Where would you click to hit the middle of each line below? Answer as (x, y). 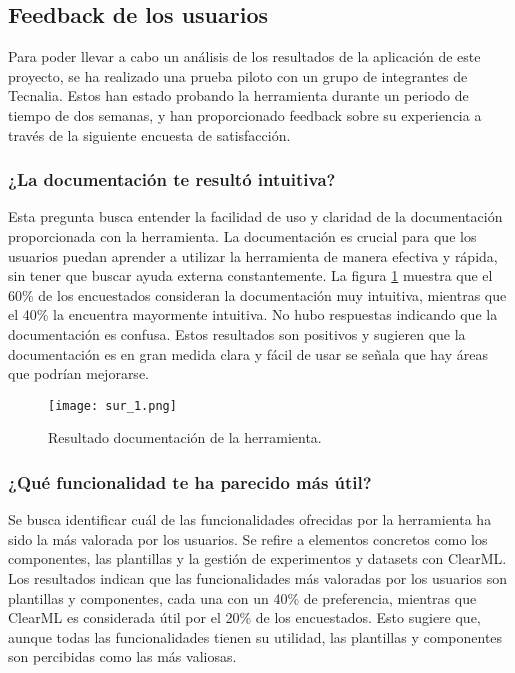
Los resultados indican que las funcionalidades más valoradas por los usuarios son (257, 577)
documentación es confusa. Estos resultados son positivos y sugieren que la (237, 333)
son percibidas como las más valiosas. (122, 656)
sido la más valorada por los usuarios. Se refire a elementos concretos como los (248, 538)
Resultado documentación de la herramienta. (185, 437)
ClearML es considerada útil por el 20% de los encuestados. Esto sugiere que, (244, 617)
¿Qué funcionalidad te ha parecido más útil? (190, 481)
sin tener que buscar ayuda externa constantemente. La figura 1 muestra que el (250, 275)
